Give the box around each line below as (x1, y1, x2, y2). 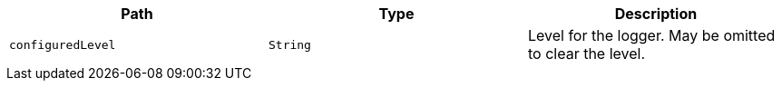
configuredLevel (9, 37, 116, 52)
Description (614, 5, 698, 23)
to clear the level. (527, 44, 646, 63)
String (268, 37, 311, 52)
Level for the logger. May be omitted (527, 26, 776, 44)
